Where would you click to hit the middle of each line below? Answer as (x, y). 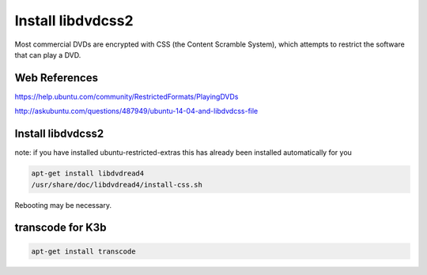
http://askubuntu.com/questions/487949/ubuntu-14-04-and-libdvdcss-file (136, 111)
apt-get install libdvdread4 (88, 173)
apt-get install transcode (83, 251)
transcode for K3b (60, 228)
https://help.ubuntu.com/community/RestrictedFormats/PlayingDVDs (127, 96)
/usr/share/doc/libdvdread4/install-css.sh (117, 185)
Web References (57, 78)
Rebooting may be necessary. (63, 205)
